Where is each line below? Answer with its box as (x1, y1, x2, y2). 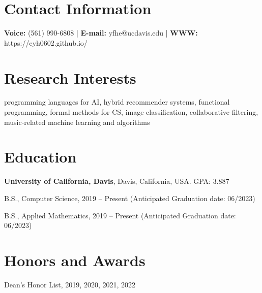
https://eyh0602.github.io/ (4, 37, 88, 48)
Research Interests (4, 67, 136, 88)
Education (4, 146, 77, 167)
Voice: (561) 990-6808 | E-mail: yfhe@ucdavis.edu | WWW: (4, 27, 198, 38)
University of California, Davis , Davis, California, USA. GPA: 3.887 (4, 176, 229, 186)
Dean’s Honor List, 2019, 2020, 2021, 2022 (4, 279, 136, 289)
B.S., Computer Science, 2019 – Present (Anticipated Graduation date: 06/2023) (4, 192, 255, 203)
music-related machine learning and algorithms (4, 116, 150, 127)
